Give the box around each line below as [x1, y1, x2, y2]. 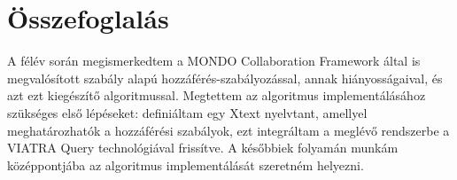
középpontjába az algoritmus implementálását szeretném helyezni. [7, 155, 364, 174]
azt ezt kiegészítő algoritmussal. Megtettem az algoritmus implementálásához [7, 86, 426, 105]
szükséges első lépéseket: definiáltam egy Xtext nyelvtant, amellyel [7, 103, 368, 121]
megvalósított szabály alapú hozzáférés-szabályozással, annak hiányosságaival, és [7, 68, 443, 87]
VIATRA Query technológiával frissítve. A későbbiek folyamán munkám [7, 138, 399, 157]
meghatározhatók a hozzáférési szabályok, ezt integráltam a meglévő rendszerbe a [7, 121, 450, 139]
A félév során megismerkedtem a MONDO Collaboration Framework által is [7, 51, 421, 70]
